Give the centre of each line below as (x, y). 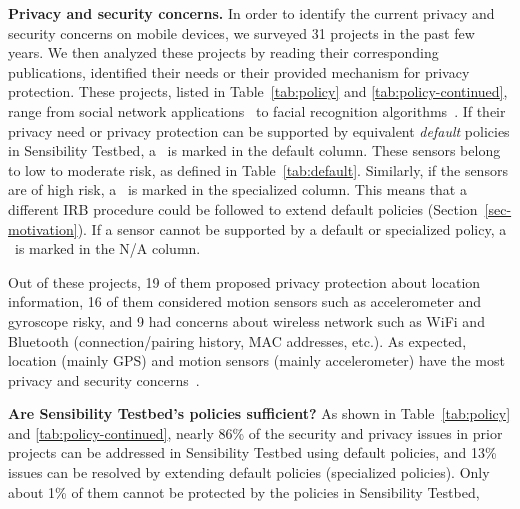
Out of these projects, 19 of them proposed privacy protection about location (244, 281)
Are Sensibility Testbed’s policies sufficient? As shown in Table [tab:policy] (259, 413)
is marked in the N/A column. (107, 248)
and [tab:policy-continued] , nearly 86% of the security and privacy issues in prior (255, 432)
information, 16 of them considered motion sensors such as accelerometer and (245, 301)
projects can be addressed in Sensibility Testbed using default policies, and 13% (252, 452)
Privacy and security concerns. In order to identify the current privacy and (251, 13)
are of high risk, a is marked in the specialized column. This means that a (237, 189)
